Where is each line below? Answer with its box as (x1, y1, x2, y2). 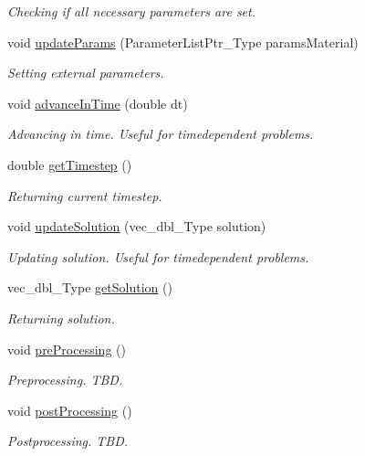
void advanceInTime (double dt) (7, 93, 188, 112)
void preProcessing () (7, 339, 126, 358)
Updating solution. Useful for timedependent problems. (7, 247, 309, 266)
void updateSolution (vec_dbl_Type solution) (7, 217, 266, 236)
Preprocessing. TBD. (7, 370, 123, 389)
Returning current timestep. (7, 186, 162, 205)
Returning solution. (7, 308, 115, 327)
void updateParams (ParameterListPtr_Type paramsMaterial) (7, 32, 359, 51)
